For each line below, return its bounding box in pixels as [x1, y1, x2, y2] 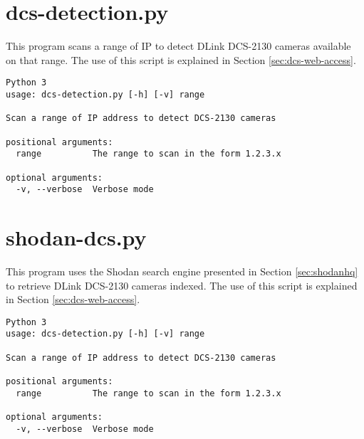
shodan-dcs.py [6, 223, 147, 252]
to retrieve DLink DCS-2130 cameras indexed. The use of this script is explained [6, 277, 358, 292]
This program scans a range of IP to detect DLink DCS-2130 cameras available [6, 38, 351, 53]
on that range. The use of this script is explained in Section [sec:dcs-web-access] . [6, 52, 356, 67]
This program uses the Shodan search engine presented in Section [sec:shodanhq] [6, 264, 358, 278]
